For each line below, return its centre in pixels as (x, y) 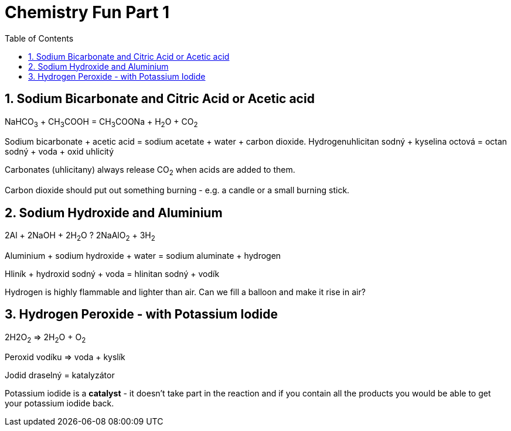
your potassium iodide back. (59, 403)
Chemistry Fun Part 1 (87, 12)
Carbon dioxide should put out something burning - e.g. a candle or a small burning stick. (177, 190)
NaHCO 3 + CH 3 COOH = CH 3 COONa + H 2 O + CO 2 (101, 122)
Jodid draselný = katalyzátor (60, 375)
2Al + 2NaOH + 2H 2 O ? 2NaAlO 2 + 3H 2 (80, 236)
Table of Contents (39, 38)
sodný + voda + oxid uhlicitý (59, 152)
